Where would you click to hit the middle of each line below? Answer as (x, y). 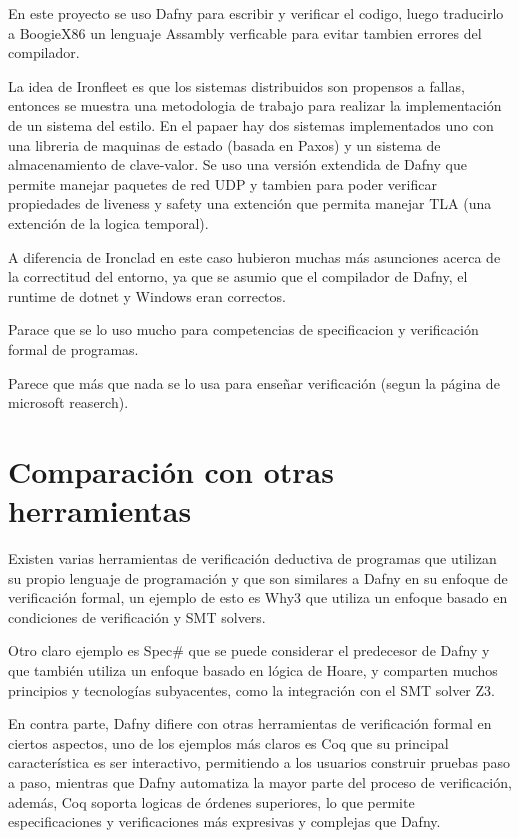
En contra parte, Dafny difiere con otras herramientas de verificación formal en (250, 723)
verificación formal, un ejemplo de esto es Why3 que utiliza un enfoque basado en (258, 597)
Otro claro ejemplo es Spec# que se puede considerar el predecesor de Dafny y (249, 650)
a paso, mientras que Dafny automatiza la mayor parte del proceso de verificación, (260, 781)
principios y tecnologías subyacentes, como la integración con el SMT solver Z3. (251, 689)
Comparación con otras (171, 470)
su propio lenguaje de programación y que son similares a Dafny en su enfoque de (258, 577)
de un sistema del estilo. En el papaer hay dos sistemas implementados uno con (251, 124)
